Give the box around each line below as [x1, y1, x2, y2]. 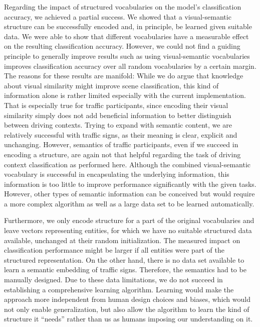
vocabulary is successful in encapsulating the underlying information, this [4, 169, 229, 179]
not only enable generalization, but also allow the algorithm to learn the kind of [4, 303, 249, 314]
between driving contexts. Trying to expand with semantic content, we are [4, 120, 232, 130]
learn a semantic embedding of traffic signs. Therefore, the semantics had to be [4, 264, 246, 275]
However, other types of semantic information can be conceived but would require [4, 188, 255, 199]
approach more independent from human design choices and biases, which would [4, 294, 250, 304]
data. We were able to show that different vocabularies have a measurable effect [4, 31, 249, 41]
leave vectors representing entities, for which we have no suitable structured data [4, 225, 252, 236]
